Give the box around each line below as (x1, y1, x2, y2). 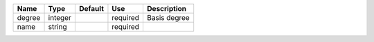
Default (78, 4, 104, 13)
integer (48, 13, 72, 22)
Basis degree (146, 13, 190, 22)
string (48, 22, 67, 31)
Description (146, 4, 187, 13)
